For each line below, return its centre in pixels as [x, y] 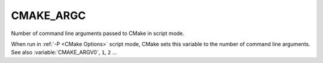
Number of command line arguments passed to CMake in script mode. [98, 33]
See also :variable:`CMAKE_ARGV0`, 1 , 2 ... [64, 52]
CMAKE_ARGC [48, 15]
